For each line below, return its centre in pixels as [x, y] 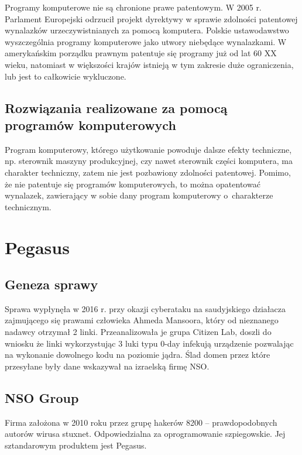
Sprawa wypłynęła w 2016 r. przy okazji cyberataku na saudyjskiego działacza [145, 308]
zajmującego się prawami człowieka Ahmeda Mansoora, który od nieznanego [142, 320]
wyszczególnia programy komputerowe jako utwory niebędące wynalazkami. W [146, 41]
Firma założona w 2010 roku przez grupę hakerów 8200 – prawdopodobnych [141, 422]
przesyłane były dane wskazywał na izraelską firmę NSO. [107, 366]
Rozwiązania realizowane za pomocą [116, 107]
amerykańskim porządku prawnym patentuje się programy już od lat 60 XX [141, 53]
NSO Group [42, 397]
